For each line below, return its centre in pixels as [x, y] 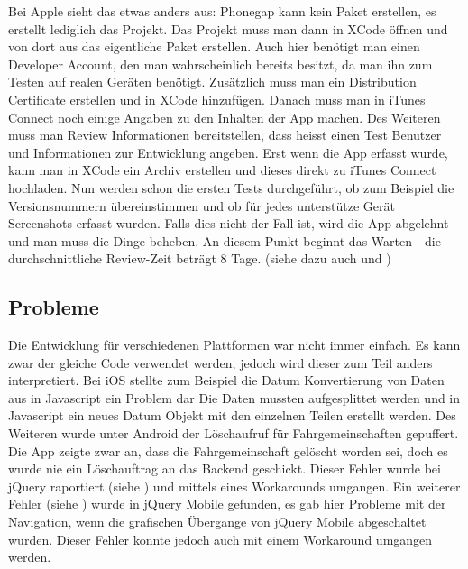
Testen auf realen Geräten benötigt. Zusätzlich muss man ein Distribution [212, 82]
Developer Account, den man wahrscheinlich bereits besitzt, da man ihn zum [220, 64]
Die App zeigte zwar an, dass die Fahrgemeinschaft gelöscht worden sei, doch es [228, 450]
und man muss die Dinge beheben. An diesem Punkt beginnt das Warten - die [225, 240]
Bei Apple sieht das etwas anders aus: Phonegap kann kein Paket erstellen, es [222, 11]
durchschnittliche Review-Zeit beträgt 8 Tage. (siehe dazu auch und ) [200, 258]
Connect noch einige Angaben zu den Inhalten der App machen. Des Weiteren [225, 117]
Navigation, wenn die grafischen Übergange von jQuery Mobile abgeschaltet [217, 522]
